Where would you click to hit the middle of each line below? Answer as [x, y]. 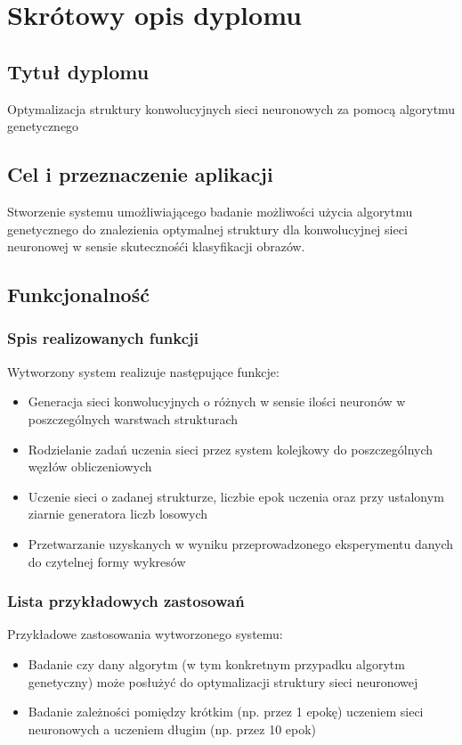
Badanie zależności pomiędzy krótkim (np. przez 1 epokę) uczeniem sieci [226, 712]
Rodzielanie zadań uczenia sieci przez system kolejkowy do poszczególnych [231, 449]
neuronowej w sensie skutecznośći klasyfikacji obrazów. [156, 246]
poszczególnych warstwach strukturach [133, 418]
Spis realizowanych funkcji [103, 338]
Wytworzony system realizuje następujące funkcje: [143, 371]
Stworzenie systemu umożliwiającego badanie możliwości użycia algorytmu [210, 211]
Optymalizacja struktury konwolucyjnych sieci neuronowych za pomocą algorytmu [231, 108]
